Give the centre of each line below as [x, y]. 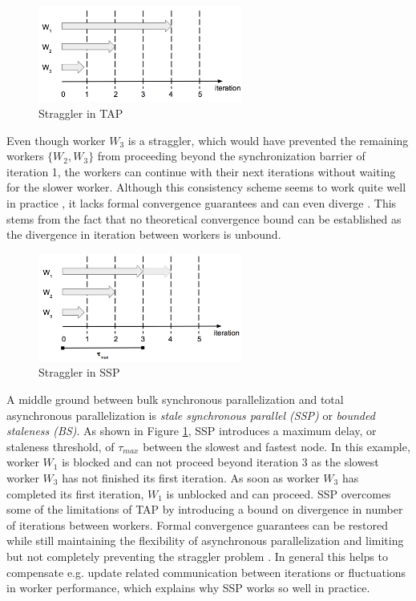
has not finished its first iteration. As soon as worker [191, 478]
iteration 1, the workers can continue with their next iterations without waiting [201, 171]
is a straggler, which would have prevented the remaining [268, 140]
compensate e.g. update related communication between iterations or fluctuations [206, 572]
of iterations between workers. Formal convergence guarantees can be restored [197, 524]
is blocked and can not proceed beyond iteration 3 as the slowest [220, 462]
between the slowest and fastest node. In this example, [277, 446]
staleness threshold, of [61, 446]
